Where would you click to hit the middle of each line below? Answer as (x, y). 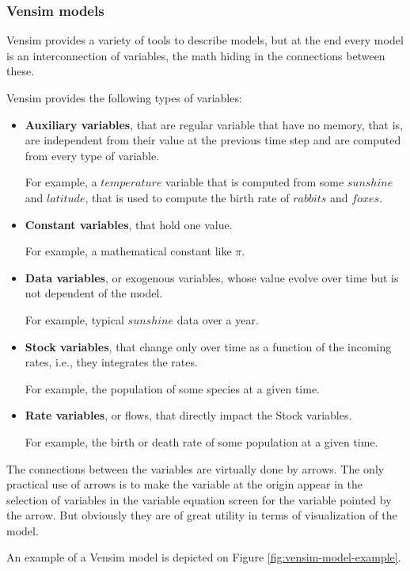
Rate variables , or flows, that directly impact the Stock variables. (188, 415)
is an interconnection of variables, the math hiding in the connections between (196, 55)
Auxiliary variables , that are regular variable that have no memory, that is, (214, 124)
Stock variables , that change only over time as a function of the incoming (208, 346)
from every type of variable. (92, 155)
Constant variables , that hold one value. (129, 224)
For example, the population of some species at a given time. (173, 388)
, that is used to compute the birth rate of (187, 197)
